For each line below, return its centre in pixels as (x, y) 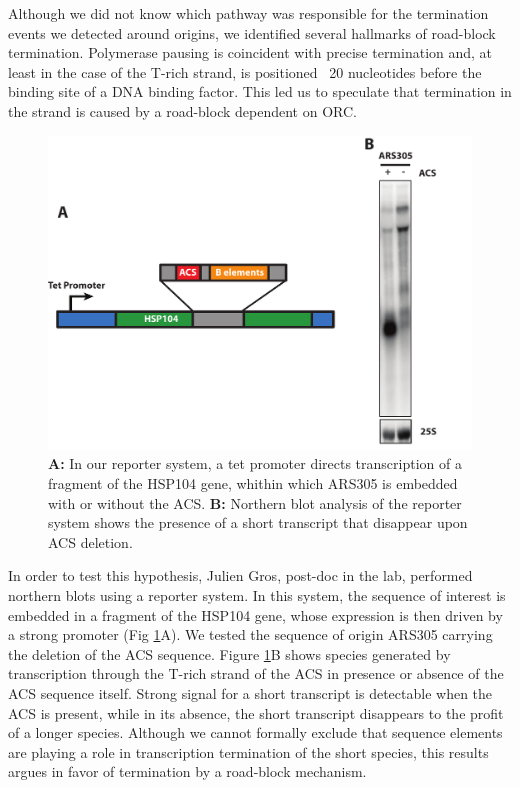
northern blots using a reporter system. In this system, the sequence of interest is (257, 594)
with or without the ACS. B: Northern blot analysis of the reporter (255, 502)
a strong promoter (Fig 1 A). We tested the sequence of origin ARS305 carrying (250, 634)
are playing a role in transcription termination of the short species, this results (248, 751)
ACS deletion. (90, 541)
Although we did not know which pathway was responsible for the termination (248, 13)
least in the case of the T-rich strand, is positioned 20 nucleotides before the (245, 71)
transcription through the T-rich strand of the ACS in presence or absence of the (256, 673)
